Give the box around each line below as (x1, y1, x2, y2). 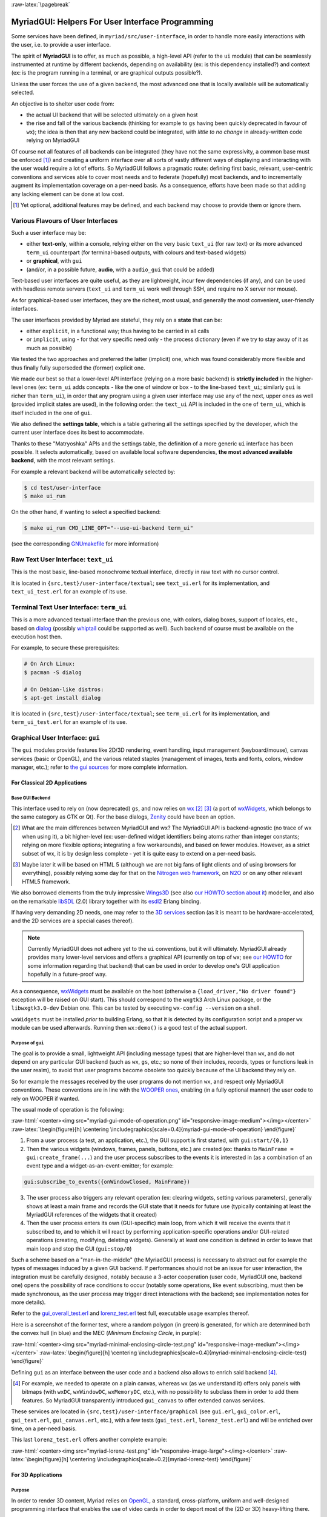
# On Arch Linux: (24, 660, 76, 667)
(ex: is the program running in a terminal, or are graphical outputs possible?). (11, 69, 203, 76)
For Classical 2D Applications (11, 779, 87, 786)
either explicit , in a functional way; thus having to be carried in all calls (26, 327, 210, 334)
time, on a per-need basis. (11, 1425, 77, 1432)
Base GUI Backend (11, 795, 51, 801)
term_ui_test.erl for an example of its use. (11, 718, 127, 726)
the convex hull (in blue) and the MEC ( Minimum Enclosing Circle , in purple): (11, 1329, 202, 1337)
